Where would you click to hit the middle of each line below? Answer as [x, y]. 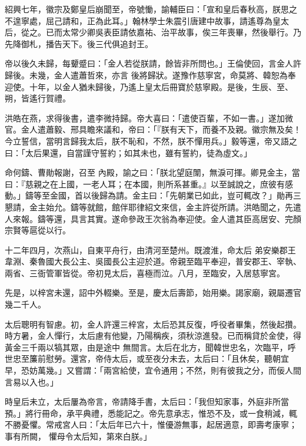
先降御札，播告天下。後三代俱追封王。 [79, 43]
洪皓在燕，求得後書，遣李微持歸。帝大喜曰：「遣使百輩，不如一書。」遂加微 [149, 118]
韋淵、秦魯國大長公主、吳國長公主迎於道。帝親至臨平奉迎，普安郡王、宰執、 [153, 261]
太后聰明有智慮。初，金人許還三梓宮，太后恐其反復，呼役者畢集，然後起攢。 [153, 324]
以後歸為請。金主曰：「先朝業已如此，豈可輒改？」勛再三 [192, 195]
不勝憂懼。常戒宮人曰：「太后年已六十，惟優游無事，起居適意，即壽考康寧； [151, 424]
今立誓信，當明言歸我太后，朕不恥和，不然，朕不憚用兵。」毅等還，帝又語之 [151, 141]
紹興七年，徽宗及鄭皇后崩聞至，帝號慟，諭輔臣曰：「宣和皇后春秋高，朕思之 [151, 9]
